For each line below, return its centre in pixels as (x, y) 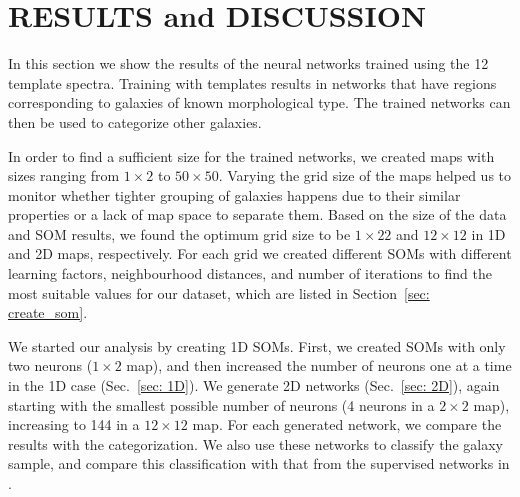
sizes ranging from (64, 175)
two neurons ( (50, 365)
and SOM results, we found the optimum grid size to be (179, 233)
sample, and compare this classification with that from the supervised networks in (259, 463)
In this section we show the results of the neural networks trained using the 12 (248, 63)
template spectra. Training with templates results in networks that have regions (252, 82)
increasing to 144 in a (74, 424)
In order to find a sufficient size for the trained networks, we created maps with (251, 155)
